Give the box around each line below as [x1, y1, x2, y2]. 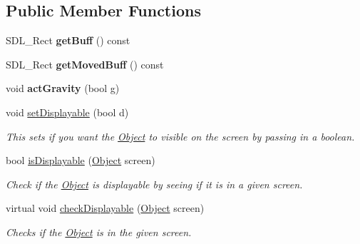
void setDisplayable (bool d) [6, 104, 129, 119]
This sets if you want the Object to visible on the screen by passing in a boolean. [6, 128, 355, 143]
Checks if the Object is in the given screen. [6, 224, 192, 239]
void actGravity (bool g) [6, 81, 120, 96]
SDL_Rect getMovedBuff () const [6, 56, 164, 71]
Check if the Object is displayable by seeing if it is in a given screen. [6, 176, 303, 191]
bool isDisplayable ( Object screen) [6, 153, 155, 168]
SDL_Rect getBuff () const [6, 33, 130, 48]
